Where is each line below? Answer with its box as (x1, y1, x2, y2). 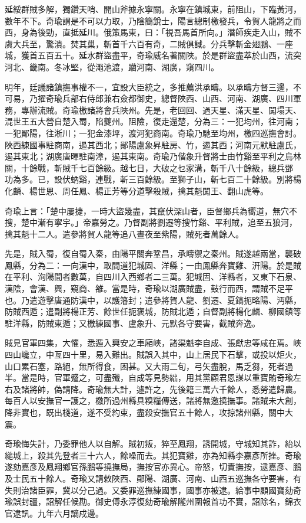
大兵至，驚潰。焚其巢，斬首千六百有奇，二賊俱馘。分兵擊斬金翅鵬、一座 (12, 37, 293, 50)
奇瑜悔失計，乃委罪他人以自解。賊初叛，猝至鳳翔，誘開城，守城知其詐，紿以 (5, 437, 301, 450)
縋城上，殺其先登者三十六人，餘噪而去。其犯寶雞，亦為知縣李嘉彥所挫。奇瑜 (5, 449, 301, 461)
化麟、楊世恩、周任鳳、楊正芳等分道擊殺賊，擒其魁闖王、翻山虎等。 (5, 184, 268, 197)
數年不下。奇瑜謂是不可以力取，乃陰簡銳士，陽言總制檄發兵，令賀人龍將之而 (5, 14, 301, 27)
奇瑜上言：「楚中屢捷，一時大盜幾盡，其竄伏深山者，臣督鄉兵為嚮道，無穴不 (5, 204, 297, 217)
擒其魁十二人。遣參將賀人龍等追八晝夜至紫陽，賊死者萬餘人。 (5, 227, 244, 240)
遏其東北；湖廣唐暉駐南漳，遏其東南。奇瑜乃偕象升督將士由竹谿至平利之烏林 (5, 150, 301, 162)
